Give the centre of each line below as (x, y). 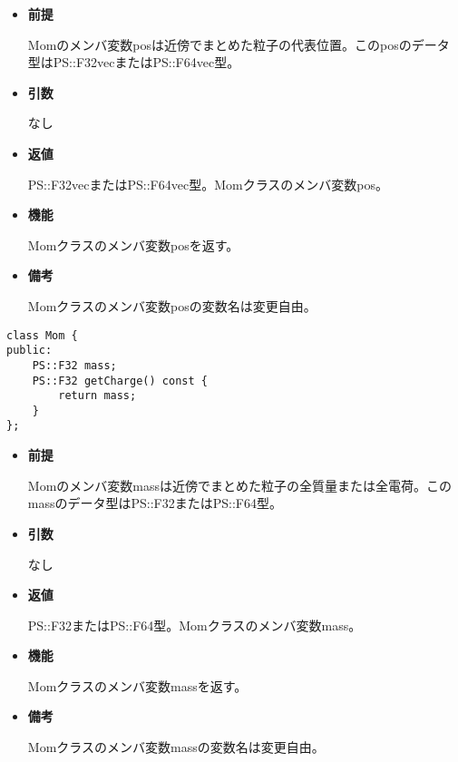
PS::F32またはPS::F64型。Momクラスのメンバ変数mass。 (195, 625)
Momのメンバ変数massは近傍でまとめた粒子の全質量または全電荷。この (239, 485)
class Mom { (42, 335)
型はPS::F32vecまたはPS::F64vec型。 (134, 62)
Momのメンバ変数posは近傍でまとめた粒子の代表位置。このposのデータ (239, 44)
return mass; (97, 396)
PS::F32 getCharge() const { (120, 381)
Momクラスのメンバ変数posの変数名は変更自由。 (172, 305)
